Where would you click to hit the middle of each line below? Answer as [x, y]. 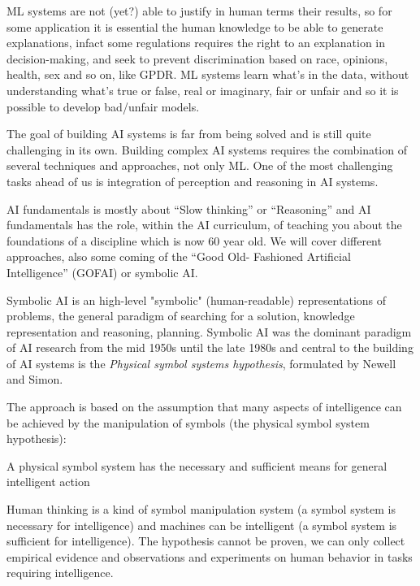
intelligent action [48, 482]
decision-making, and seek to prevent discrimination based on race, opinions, [197, 58]
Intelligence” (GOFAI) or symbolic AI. [102, 272]
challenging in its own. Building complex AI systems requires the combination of [207, 149]
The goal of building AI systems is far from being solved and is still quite [189, 134]
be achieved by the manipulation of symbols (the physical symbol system [188, 422]
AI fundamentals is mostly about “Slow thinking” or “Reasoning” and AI [189, 208]
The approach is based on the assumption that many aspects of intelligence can [204, 407]
